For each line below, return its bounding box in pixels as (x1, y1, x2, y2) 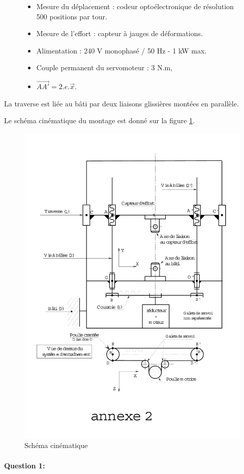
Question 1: (4, 460, 45, 470)
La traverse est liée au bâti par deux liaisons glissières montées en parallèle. (4, 98, 239, 108)
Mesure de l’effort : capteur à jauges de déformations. (36, 28, 203, 39)
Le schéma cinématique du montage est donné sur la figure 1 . (4, 115, 195, 126)
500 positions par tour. (36, 11, 107, 21)
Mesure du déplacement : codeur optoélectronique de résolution (36, 1, 234, 11)
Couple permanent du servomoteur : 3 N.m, (36, 62, 173, 73)
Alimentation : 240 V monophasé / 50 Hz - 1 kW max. (36, 45, 207, 55)
